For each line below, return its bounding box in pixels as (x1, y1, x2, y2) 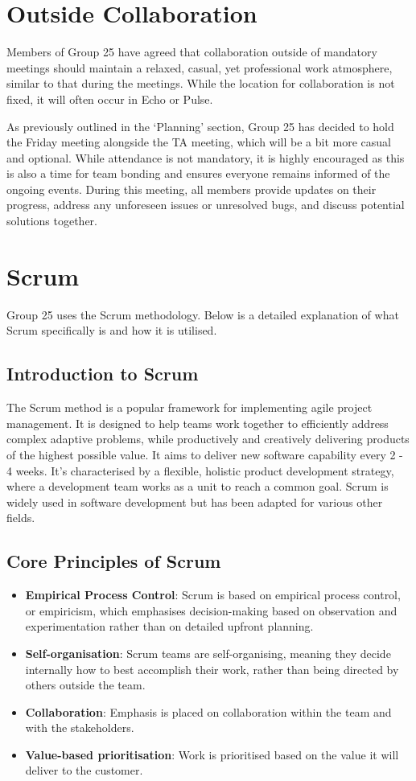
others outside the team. (25, 676, 146, 693)
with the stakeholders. (25, 719, 134, 736)
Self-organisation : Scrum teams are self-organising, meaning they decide (25, 644, 391, 661)
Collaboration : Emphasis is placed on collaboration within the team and (25, 703, 392, 720)
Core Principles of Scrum (6, 549, 221, 573)
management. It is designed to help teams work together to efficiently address (6, 414, 389, 431)
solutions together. (6, 212, 97, 229)
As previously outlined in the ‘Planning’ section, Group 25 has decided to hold (6, 117, 394, 134)
